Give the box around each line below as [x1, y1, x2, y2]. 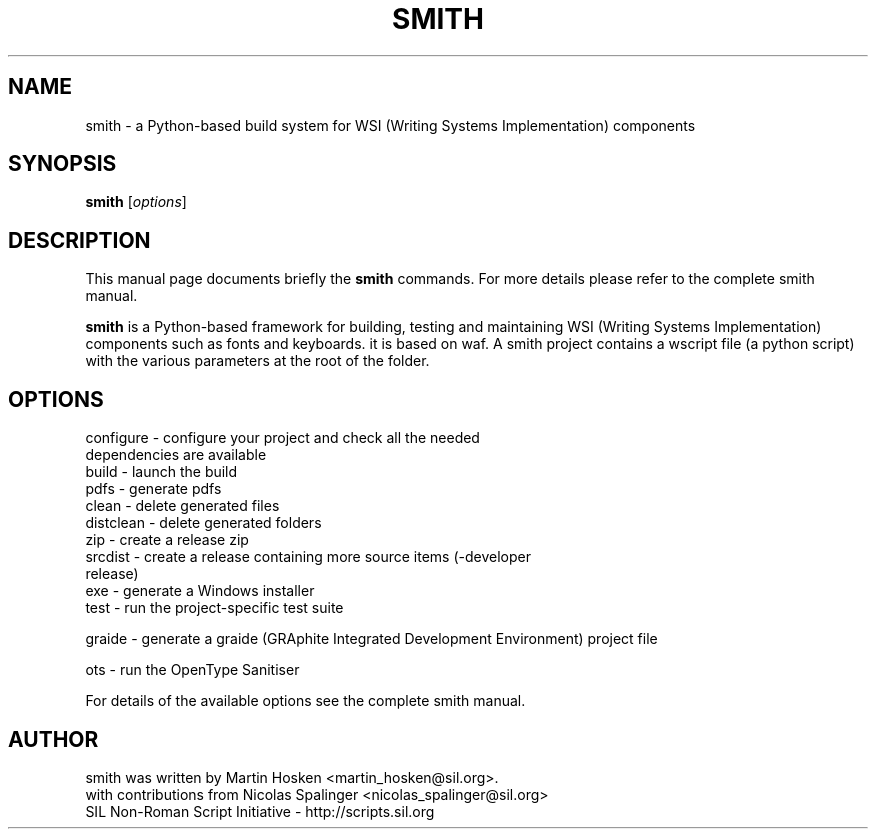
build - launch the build [85, 463, 238, 481]
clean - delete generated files [85, 497, 280, 515]
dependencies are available [85, 446, 267, 464]
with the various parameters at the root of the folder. [85, 352, 430, 370]
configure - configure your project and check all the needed [85, 429, 480, 447]
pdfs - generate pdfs [85, 480, 222, 498]
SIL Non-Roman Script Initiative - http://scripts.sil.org [85, 802, 435, 820]
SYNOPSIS [8, 151, 117, 177]
